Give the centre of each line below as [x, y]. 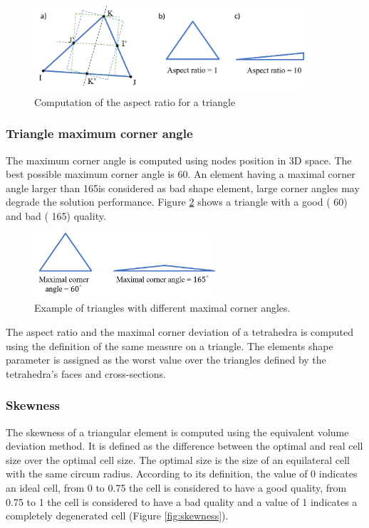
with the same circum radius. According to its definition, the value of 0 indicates [182, 474]
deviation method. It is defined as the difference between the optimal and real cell [184, 446]
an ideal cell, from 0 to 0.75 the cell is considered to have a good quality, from [176, 487]
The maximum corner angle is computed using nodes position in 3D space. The [179, 160]
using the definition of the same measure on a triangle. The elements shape [170, 345]
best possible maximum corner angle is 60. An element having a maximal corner [181, 174]
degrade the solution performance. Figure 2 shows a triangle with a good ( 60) [177, 202]
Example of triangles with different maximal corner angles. [162, 308]
